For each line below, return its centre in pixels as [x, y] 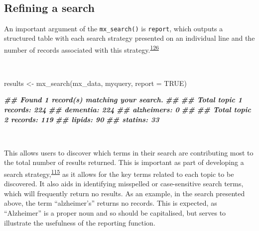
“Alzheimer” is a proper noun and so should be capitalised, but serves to [115, 213]
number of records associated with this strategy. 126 [81, 49]
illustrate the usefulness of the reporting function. [80, 222]
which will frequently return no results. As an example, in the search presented [125, 193]
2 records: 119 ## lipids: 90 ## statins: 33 [82, 119]
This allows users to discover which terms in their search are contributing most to [129, 152]
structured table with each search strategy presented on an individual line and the [129, 38]
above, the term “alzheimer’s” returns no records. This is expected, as [111, 203]
